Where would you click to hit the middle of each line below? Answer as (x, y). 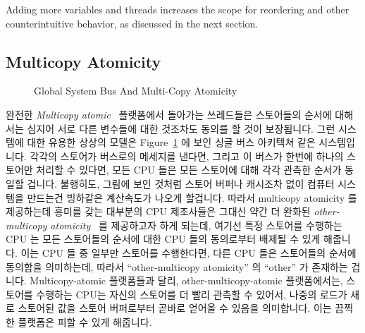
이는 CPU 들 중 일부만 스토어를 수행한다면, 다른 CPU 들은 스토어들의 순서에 (188, 252)
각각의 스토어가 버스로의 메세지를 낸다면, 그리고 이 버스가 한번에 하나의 (187, 156)
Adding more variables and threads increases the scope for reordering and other (178, 9)
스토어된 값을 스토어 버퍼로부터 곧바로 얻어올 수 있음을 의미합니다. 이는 (175, 308)
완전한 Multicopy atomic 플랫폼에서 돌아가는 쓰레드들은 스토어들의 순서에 (169, 114)
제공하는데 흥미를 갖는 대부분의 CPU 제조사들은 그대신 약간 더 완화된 (158, 211)
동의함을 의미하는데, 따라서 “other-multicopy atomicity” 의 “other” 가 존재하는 (177, 266)
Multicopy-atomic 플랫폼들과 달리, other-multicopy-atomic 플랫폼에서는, (186, 280)
